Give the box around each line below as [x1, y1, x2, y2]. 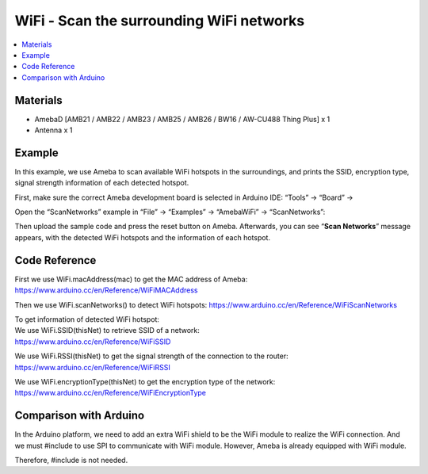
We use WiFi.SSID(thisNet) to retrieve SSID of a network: [14, 326, 200, 335]
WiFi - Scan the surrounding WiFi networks [14, 12, 305, 29]
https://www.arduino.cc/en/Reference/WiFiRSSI [14, 362, 170, 372]
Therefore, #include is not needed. [14, 455, 128, 464]
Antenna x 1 [34, 125, 73, 135]
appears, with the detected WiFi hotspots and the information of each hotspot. [14, 232, 271, 242]
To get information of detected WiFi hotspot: [14, 314, 160, 324]
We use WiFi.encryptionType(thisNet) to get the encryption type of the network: [14, 377, 276, 386]
